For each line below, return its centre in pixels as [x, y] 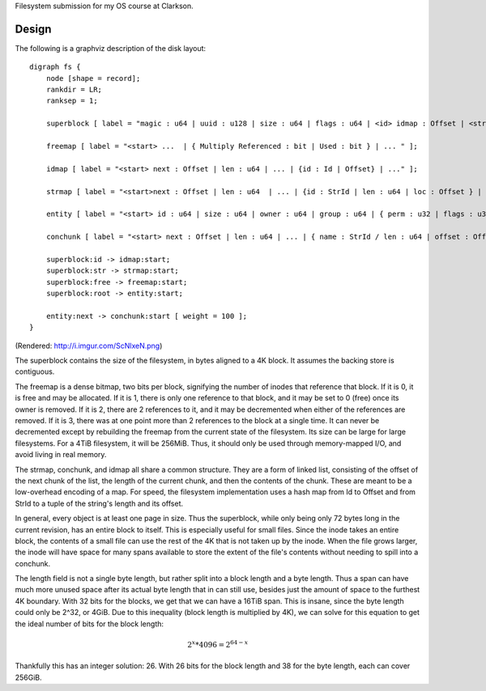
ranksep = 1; [72, 101]
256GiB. [28, 677]
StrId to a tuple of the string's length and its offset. [99, 503]
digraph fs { [55, 67]
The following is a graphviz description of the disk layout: [111, 48]
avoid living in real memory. [61, 455]
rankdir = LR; [74, 90]
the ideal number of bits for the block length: [90, 624]
